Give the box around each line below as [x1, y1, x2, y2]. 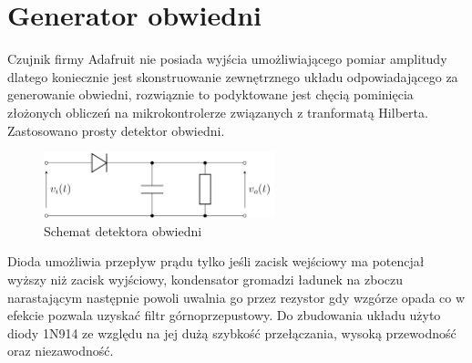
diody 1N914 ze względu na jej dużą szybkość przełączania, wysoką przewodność [7, 323, 457, 342]
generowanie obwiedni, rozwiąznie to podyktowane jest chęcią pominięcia [7, 85, 414, 104]
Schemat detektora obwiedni [44, 221, 202, 240]
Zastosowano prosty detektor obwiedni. [7, 120, 225, 140]
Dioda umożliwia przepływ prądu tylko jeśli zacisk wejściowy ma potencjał [7, 252, 425, 271]
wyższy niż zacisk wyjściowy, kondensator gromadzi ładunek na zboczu [7, 269, 404, 288]
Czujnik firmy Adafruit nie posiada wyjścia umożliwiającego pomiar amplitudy [7, 49, 447, 68]
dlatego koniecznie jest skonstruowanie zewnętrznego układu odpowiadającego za [7, 67, 458, 86]
